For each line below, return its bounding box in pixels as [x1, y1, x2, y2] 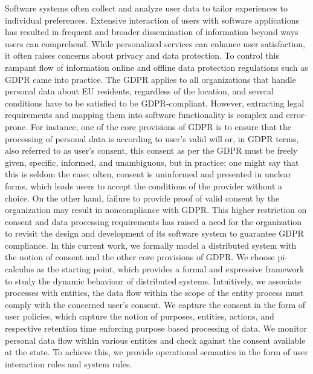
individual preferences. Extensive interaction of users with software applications [5, 13, 299, 26]
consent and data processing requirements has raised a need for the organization [5, 215, 302, 228]
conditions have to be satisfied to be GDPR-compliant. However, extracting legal [5, 96, 305, 109]
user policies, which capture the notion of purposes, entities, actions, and [5, 310, 274, 323]
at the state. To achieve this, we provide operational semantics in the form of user [5, 346, 308, 358]
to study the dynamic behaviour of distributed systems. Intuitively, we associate [5, 274, 302, 287]
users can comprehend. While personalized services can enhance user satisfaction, [5, 37, 305, 50]
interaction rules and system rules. [5, 357, 132, 370]
